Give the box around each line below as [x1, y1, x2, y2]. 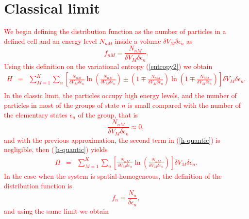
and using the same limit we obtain [4, 205, 109, 216]
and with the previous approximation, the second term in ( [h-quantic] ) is [4, 135, 220, 145]
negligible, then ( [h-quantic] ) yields [4, 144, 108, 154]
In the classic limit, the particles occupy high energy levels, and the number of [4, 90, 237, 101]
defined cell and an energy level [4, 35, 97, 46]
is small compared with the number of [128, 100, 241, 110]
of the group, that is [78, 109, 138, 119]
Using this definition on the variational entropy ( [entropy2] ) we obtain [4, 61, 213, 71]
